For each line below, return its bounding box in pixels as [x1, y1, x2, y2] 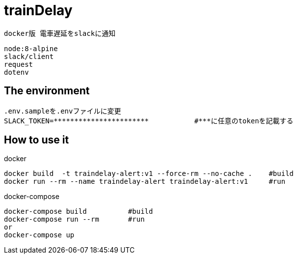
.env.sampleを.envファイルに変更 [4, 107, 121, 115]
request [4, 60, 33, 68]
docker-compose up [4, 231, 75, 239]
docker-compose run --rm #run [4, 215, 145, 224]
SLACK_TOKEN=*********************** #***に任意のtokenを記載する [4, 116, 294, 125]
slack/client [4, 52, 54, 60]
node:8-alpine [4, 44, 58, 53]
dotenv [4, 68, 29, 76]
